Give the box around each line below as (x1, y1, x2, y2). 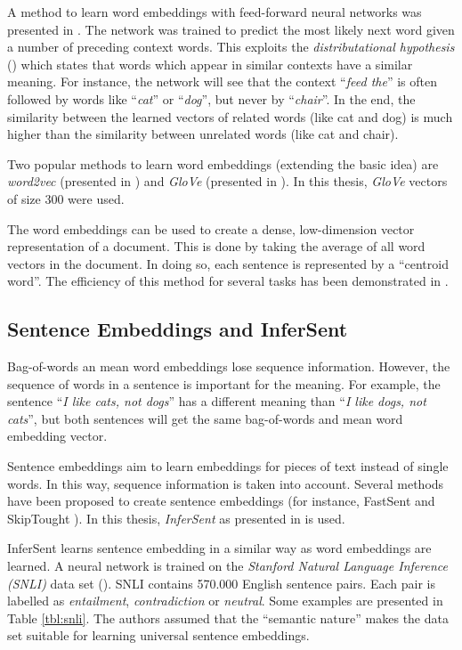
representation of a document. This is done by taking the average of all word (7, 237, 426, 256)
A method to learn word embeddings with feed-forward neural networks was (7, 3, 422, 20)
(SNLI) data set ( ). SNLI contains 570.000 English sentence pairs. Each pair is (7, 573, 435, 592)
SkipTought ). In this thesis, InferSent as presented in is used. (7, 508, 345, 527)
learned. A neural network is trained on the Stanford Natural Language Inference (7, 557, 448, 575)
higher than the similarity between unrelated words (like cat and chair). (7, 125, 399, 143)
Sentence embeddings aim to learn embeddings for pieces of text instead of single (7, 457, 449, 475)
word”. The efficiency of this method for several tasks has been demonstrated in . (7, 272, 449, 290)
